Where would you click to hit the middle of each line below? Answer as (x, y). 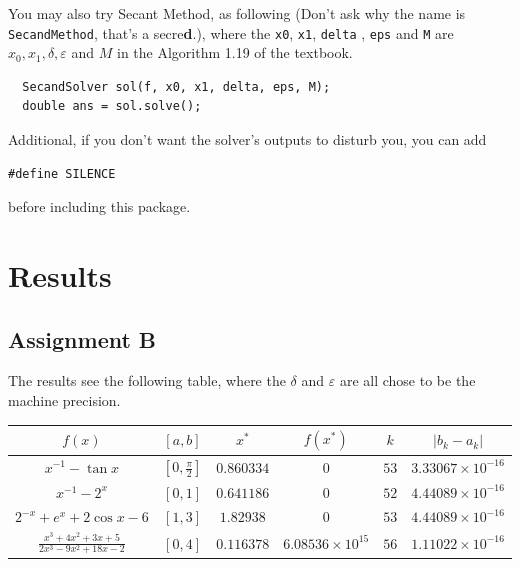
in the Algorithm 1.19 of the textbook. (235, 52)
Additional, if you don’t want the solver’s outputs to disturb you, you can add (247, 139)
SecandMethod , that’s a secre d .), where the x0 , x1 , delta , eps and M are (231, 32)
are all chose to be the (407, 380)
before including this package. (99, 206)
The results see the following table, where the (147, 380)
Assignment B (82, 338)
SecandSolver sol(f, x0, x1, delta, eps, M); (176, 86)
